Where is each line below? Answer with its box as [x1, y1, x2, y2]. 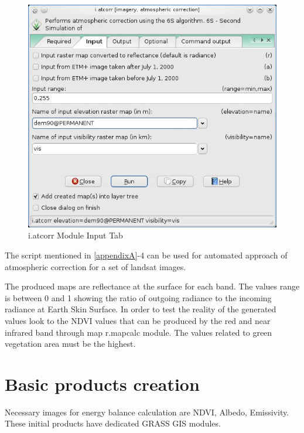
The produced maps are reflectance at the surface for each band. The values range [5, 280, 300, 292]
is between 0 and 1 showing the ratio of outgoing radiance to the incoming [5, 291, 272, 304]
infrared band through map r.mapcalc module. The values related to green [5, 326, 272, 338]
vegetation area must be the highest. [5, 337, 136, 350]
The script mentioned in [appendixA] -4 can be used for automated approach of [5, 248, 288, 261]
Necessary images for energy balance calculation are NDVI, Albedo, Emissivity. [5, 405, 289, 418]
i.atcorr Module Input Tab [28, 229, 123, 241]
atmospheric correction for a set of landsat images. [5, 260, 186, 272]
